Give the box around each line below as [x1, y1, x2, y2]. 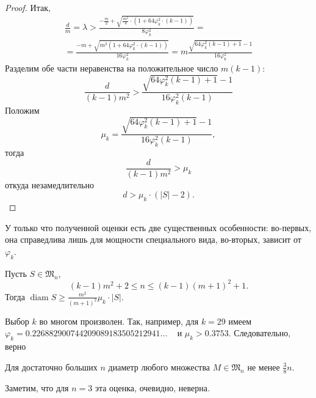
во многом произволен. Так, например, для [39, 314, 199, 327]
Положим [5, 104, 40, 117]
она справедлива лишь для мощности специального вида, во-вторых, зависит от [5, 233, 301, 246]
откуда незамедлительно [5, 178, 94, 191]
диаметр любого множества [108, 360, 210, 373]
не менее [247, 360, 280, 373]
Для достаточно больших [5, 360, 98, 373]
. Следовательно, [228, 326, 291, 339]
